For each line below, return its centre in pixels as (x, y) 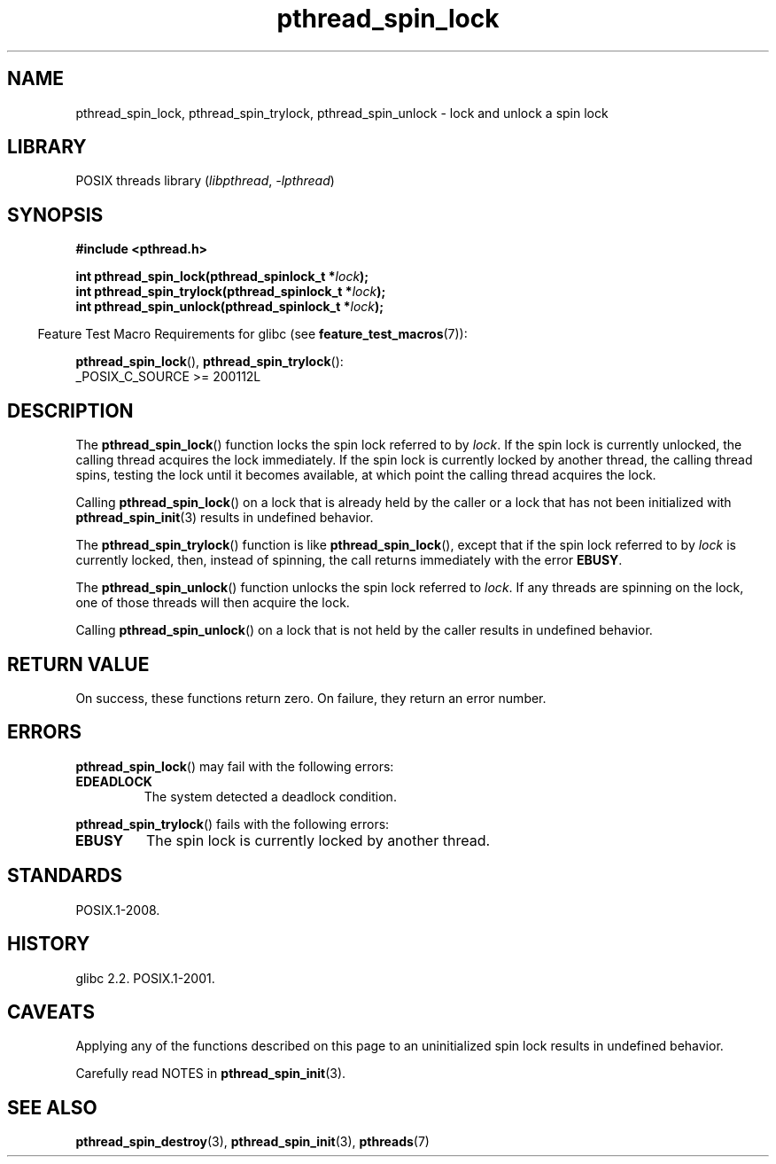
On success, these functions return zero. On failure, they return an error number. (311, 698)
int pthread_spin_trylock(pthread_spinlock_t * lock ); (231, 292)
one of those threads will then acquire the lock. (213, 603)
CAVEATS (51, 1012)
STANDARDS (65, 876)
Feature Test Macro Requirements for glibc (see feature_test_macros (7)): (252, 334)
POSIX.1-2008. (118, 910)
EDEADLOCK (114, 781)
